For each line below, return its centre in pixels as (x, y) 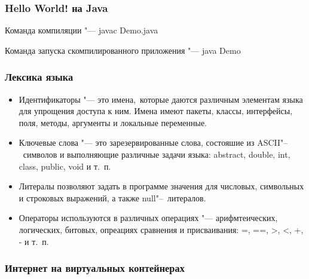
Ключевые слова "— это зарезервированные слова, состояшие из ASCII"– (153, 142)
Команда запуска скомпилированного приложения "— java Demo (123, 50)
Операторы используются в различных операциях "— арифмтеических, (148, 218)
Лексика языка (39, 77)
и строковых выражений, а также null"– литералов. (112, 197)
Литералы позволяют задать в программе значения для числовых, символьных (161, 186)
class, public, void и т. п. (65, 166)
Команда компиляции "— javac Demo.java (82, 30)
